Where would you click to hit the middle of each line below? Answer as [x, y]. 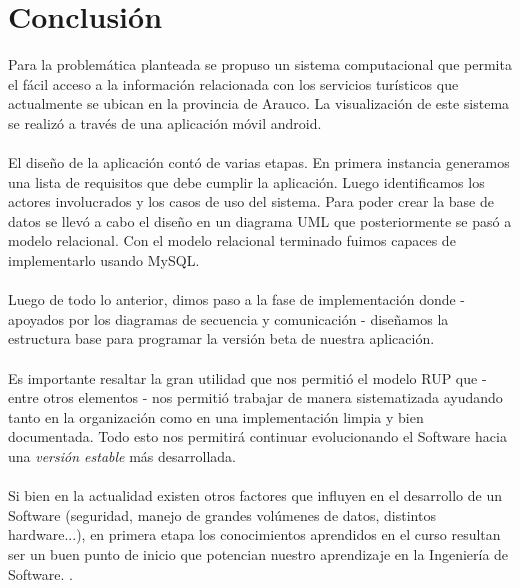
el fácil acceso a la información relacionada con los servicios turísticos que [233, 83]
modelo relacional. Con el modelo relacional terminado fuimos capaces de [232, 240]
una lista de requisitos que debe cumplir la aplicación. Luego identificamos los [246, 181]
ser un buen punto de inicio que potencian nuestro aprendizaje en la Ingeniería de [258, 553]
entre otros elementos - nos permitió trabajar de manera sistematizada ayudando [255, 397]
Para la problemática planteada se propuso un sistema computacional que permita [260, 64]
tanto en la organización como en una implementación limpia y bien [216, 416]
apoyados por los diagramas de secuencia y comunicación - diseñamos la [228, 318]
